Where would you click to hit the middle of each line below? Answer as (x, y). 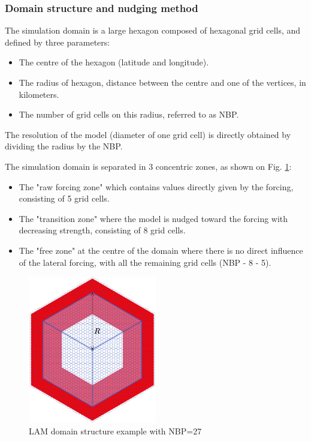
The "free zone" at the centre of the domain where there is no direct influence (161, 250)
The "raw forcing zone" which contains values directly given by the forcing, (156, 186)
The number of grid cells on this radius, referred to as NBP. (129, 114)
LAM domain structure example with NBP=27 (115, 431)
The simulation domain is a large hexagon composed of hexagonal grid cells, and (153, 30)
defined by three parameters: (58, 42)
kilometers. (39, 94)
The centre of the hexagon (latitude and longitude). (114, 62)
